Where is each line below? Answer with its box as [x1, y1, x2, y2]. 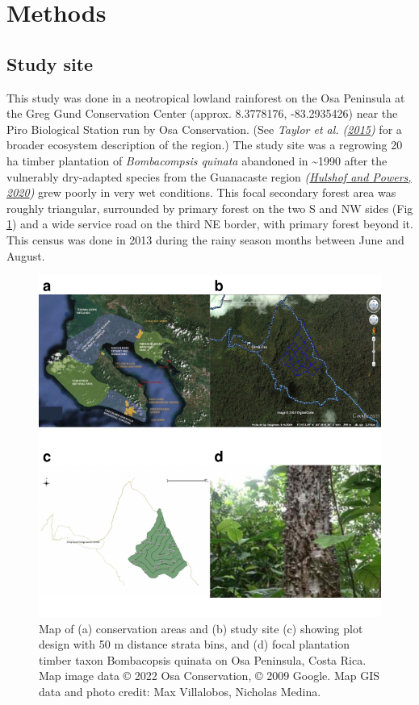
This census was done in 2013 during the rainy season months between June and [6, 231, 404, 248]
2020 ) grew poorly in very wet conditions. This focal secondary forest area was [6, 184, 396, 201]
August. [6, 247, 45, 264]
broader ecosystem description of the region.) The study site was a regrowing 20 [6, 136, 403, 153]
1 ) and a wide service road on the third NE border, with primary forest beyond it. [6, 215, 413, 232]
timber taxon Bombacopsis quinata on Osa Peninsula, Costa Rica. [39, 651, 367, 668]
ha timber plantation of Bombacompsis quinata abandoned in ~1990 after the [6, 152, 388, 169]
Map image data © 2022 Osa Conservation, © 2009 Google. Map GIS [39, 667, 380, 684]
